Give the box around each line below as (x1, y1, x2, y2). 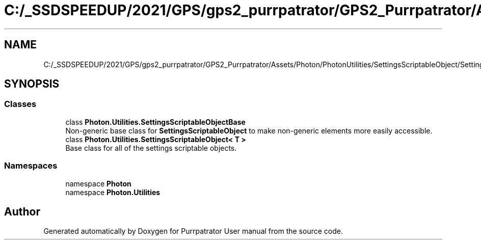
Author (4, 205, 40, 218)
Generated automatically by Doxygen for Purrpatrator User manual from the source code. (43, 227, 343, 236)
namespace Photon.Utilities (65, 187, 161, 197)
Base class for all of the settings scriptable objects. (65, 143, 237, 152)
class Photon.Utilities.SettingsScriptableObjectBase (65, 117, 246, 126)
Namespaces (4, 160, 58, 171)
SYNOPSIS (4, 77, 60, 91)
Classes (4, 99, 37, 110)
